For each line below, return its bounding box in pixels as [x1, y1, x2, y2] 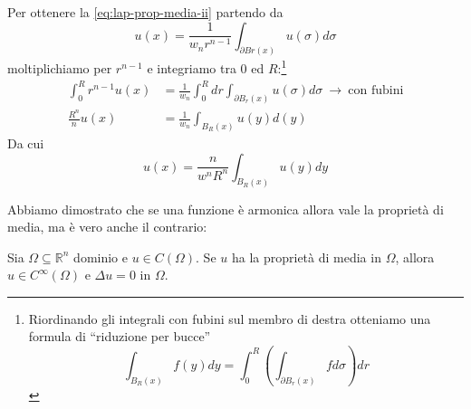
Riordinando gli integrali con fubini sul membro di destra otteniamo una [28, 309, 431, 328]
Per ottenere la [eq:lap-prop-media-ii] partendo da [7, 3, 284, 21]
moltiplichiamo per [7, 59, 112, 78]
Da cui [7, 134, 44, 153]
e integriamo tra [147, 59, 236, 78]
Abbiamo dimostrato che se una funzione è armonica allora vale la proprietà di [7, 199, 444, 218]
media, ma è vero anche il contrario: [7, 217, 207, 236]
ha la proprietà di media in [231, 247, 381, 266]
